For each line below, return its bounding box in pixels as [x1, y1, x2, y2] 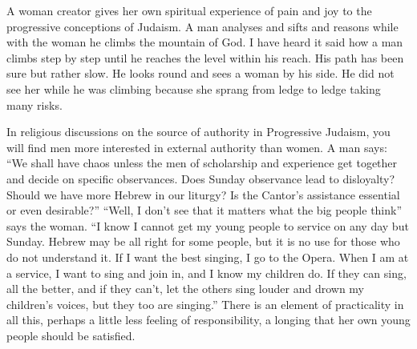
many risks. [6, 96, 63, 113]
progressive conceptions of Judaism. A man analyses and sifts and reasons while [6, 18, 399, 34]
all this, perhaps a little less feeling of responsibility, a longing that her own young [6, 311, 411, 328]
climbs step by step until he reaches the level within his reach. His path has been [6, 49, 404, 66]
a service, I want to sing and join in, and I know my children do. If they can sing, [6, 264, 407, 281]
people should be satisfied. [6, 327, 136, 343]
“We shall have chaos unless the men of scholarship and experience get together [6, 154, 398, 171]
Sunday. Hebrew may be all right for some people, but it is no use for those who [6, 233, 400, 250]
